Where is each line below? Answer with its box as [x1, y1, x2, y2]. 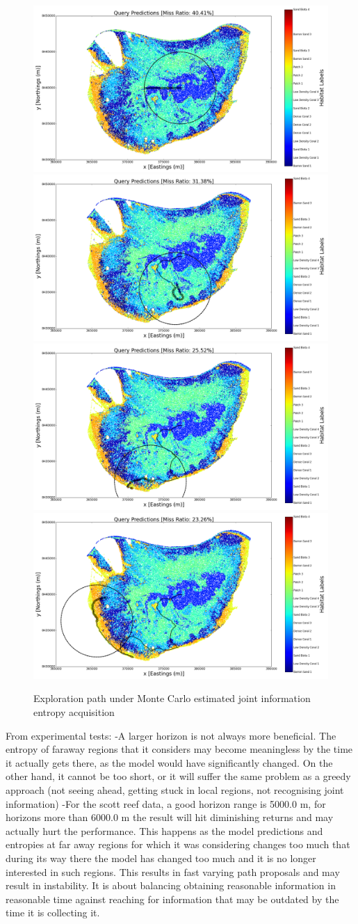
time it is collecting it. [6, 905, 100, 920]
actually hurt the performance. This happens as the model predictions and [6, 823, 323, 838]
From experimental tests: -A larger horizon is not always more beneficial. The [6, 728, 336, 742]
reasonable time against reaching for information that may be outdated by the [6, 891, 339, 906]
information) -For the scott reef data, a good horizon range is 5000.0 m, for [6, 796, 326, 811]
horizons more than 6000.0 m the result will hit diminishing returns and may [6, 810, 334, 825]
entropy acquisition [33, 704, 115, 719]
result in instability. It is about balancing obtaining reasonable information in [6, 878, 336, 893]
